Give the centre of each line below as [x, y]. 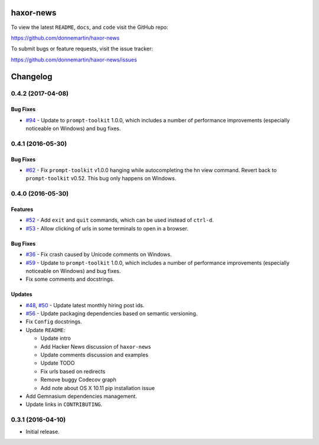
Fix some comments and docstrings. [70, 279]
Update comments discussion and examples [95, 355]
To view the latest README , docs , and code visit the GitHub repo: [89, 27]
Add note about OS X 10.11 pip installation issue [97, 388]
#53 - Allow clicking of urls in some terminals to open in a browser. [107, 228]
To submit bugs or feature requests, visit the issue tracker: [82, 49]
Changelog [32, 77]
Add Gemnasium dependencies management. [81, 396]
